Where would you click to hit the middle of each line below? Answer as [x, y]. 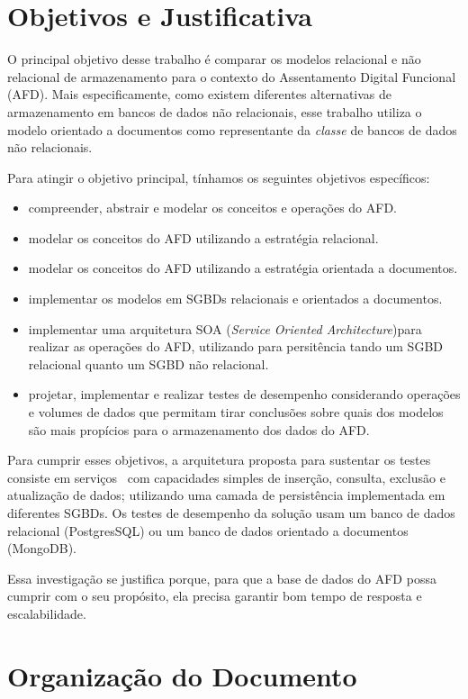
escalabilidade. [47, 613]
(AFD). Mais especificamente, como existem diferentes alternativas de [200, 94]
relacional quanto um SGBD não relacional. [148, 363]
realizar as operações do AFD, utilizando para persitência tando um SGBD [236, 346]
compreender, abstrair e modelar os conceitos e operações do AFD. [213, 208]
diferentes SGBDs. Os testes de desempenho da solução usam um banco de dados [231, 513]
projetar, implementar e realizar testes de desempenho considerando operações [244, 394]
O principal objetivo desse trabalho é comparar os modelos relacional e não [214, 59]
